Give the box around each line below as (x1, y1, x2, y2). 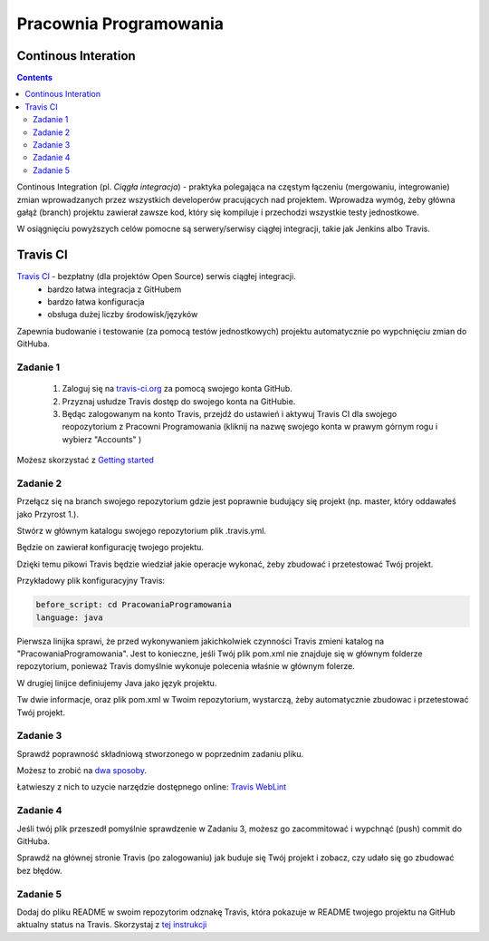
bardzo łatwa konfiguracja (47, 296, 145, 307)
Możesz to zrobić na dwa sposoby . (16, 765, 148, 776)
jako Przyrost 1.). (16, 509, 79, 519)
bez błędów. (16, 865, 62, 876)
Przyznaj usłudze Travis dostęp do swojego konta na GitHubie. (62, 395, 296, 407)
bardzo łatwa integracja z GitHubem (47, 284, 182, 295)
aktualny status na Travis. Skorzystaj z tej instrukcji (16, 919, 207, 930)
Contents (16, 73, 53, 83)
